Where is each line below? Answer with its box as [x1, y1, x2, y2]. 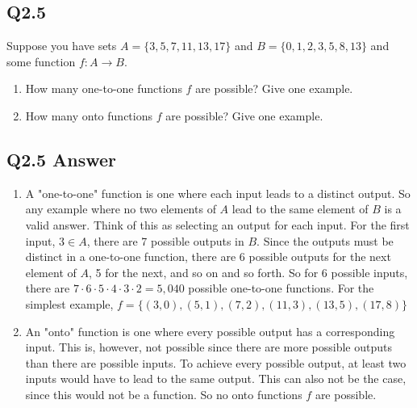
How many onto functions [25, 107, 152, 124]
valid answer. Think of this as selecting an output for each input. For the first [25, 216, 410, 233]
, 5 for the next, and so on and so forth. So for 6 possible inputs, [88, 263, 408, 280]
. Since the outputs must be [256, 232, 394, 249]
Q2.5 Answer [6, 146, 117, 171]
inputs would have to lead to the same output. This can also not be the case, [25, 370, 407, 387]
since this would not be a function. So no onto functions [25, 385, 302, 402]
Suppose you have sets [6, 37, 117, 54]
